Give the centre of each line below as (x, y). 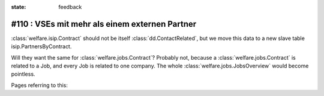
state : (19, 7)
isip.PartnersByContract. (41, 47)
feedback (70, 7)
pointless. (23, 74)
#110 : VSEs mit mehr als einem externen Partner (104, 24)
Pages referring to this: (40, 85)
